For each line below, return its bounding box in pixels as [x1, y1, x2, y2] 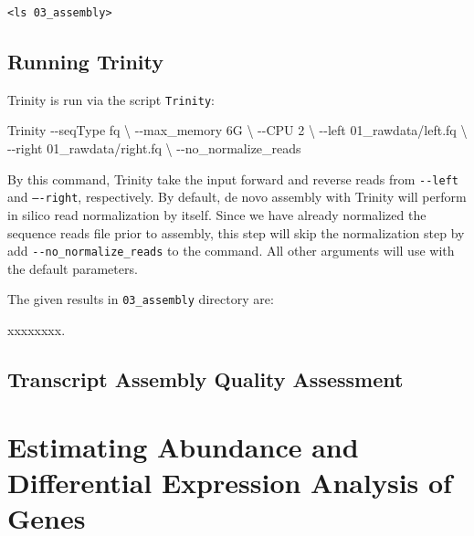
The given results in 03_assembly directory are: [7, 289, 274, 309]
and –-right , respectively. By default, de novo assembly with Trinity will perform [7, 187, 467, 206]
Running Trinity [7, 47, 163, 75]
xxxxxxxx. [7, 321, 66, 340]
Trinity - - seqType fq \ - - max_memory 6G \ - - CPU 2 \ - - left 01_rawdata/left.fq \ [7, 121, 468, 140]
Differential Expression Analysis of [7, 463, 452, 500]
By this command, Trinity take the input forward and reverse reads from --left [7, 169, 458, 188]
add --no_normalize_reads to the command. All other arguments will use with [7, 241, 455, 260]
